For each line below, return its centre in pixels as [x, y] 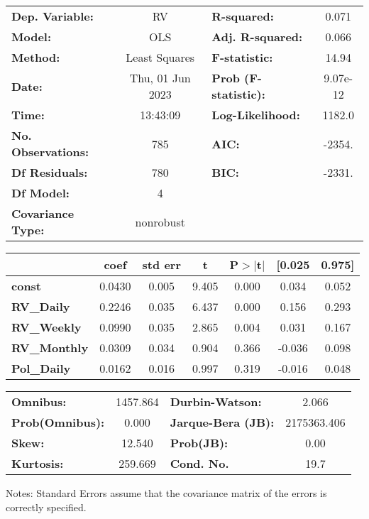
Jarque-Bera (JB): [222, 422]
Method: [36, 57]
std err [161, 264]
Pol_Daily [41, 368]
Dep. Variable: [53, 16]
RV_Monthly [50, 348]
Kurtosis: [38, 463]
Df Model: [40, 193]
